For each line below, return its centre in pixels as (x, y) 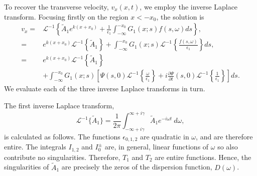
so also (228, 147)
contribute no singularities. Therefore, (62, 157)
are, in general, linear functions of (157, 147)
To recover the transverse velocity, (56, 7)
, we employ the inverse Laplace (189, 7)
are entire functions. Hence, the (203, 157)
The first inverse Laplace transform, (59, 105)
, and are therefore (224, 136)
